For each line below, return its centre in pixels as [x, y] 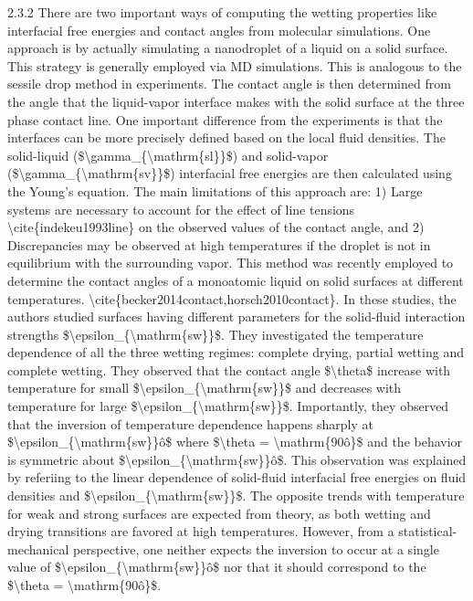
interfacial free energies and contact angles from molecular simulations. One [219, 30]
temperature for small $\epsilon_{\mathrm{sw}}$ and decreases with [205, 388]
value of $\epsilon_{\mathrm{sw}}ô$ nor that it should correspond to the [217, 567]
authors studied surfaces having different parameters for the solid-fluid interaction [236, 316]
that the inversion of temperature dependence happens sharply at [190, 423]
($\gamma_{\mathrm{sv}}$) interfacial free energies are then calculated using [230, 173]
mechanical [38, 548]
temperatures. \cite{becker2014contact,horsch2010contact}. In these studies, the [232, 298]
